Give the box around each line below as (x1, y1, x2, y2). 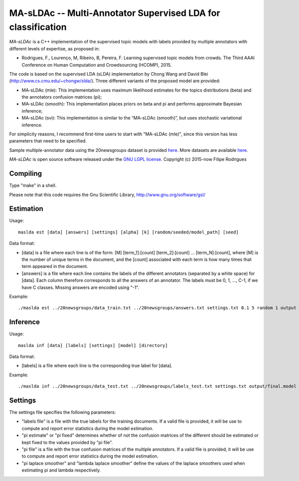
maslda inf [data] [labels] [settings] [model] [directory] (18, 343, 168, 348)
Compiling (9, 169, 42, 178)
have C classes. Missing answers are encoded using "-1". (21, 284, 140, 290)
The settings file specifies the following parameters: (9, 409, 116, 415)
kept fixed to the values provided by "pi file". (21, 439, 113, 445)
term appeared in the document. (21, 263, 88, 269)
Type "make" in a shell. (9, 182, 57, 189)
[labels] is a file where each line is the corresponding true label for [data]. (21, 362, 173, 368)
